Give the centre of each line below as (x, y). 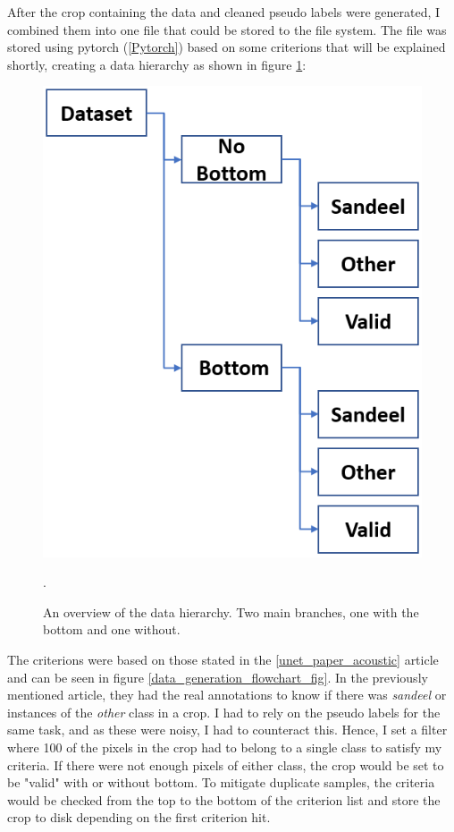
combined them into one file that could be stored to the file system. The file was (227, 29)
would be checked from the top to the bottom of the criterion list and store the (224, 799)
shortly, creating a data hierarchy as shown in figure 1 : (157, 64)
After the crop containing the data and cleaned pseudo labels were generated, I (224, 12)
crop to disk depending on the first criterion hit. (139, 817)
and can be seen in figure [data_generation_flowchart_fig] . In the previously (218, 677)
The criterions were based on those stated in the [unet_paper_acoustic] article (223, 659)
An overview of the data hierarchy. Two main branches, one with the (231, 611)
